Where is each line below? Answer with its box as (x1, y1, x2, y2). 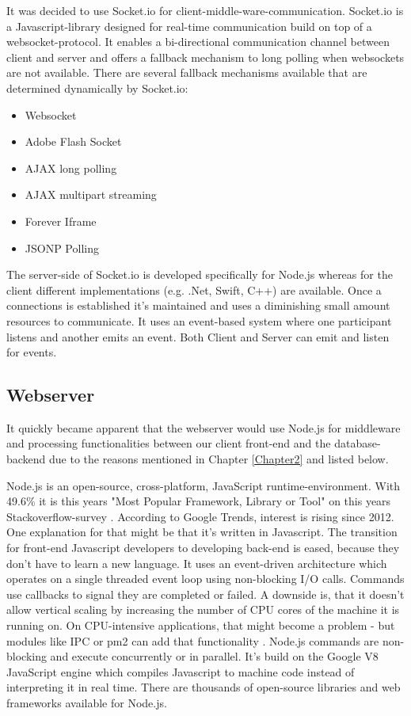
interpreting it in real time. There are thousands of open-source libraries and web (6, 679, 401, 695)
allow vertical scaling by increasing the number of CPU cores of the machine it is (6, 601, 400, 618)
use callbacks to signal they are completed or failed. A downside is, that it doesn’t (6, 585, 405, 602)
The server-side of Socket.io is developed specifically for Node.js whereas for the (6, 266, 393, 283)
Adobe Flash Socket (25, 133, 122, 150)
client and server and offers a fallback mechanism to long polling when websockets (6, 48, 405, 65)
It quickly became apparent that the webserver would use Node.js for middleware (6, 419, 401, 436)
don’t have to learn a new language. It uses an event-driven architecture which (6, 554, 387, 571)
